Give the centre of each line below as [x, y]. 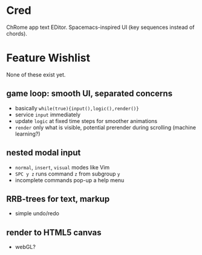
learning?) [28, 134]
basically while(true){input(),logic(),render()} [77, 108]
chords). [17, 33]
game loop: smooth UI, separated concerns [90, 94]
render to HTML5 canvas [54, 232]
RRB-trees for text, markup [58, 199]
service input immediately [47, 115]
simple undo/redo [37, 213]
